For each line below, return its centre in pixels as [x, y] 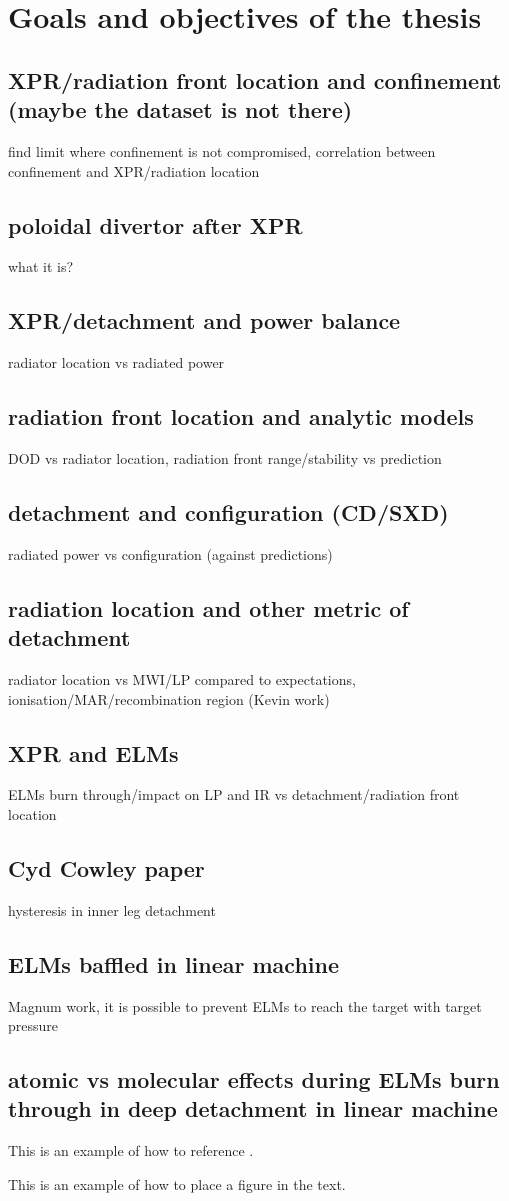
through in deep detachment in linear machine [253, 1108]
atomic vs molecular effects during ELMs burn [254, 1079]
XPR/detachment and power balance [204, 320]
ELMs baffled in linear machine [174, 963]
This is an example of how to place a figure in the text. [177, 1183]
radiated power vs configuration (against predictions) [170, 553]
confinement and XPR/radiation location [134, 170]
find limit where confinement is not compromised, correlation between [222, 150]
